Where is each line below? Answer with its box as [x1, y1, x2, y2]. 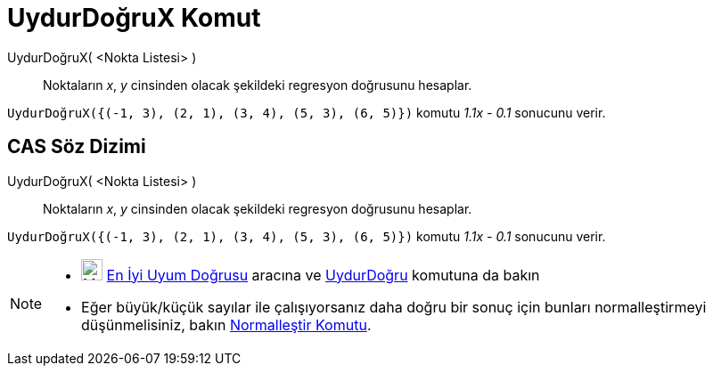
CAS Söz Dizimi [7, 135, 146, 158]
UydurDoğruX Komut [7, 3, 261, 33]
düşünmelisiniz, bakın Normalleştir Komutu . [81, 315, 372, 334]
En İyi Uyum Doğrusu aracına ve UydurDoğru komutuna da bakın [106, 265, 540, 284]
